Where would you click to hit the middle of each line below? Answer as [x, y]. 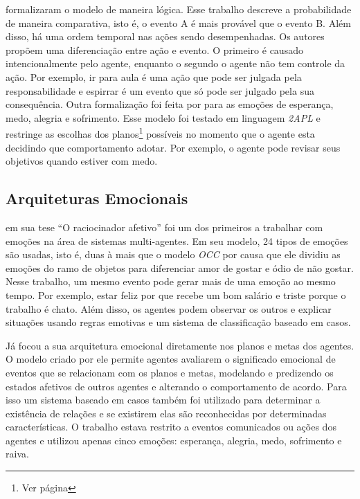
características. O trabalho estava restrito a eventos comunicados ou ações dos [171, 427]
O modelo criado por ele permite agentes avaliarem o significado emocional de [171, 359]
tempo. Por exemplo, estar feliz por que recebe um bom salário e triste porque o [176, 294]
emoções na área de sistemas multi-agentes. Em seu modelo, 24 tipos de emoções [177, 241]
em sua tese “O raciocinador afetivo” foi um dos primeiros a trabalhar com [164, 227]
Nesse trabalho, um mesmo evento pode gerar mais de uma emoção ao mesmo [171, 281]
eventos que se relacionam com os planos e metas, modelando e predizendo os [170, 372]
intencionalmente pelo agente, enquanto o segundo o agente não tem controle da [175, 63]
